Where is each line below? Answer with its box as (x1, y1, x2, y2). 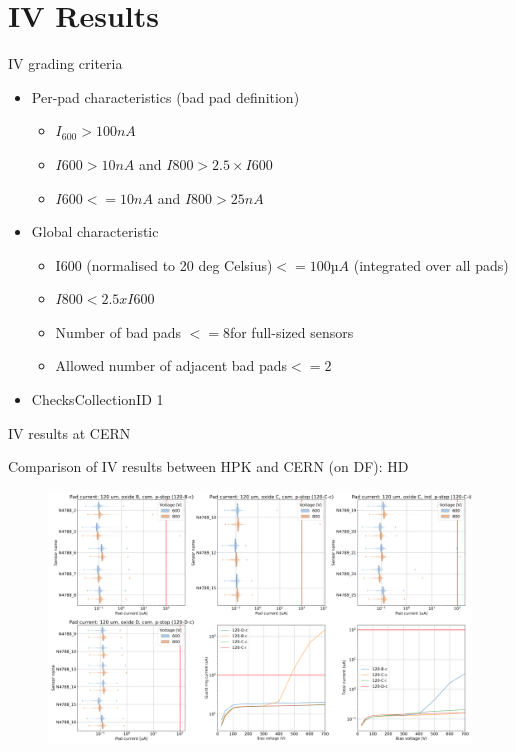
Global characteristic (31, 221, 159, 242)
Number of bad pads (55, 321, 181, 342)
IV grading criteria (8, 53, 123, 74)
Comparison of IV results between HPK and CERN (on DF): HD (8, 456, 409, 477)
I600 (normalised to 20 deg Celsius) (55, 254, 273, 275)
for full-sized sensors (229, 321, 354, 342)
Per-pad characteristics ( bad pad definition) (31, 86, 300, 107)
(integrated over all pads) (353, 254, 509, 275)
